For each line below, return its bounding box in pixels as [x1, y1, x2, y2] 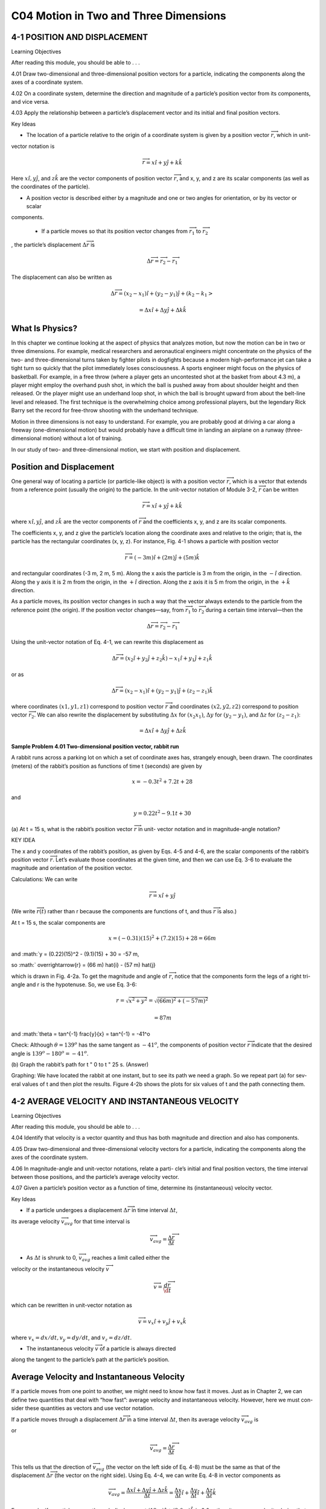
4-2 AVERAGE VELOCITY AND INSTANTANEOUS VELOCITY [11, 1096, 240, 1106]
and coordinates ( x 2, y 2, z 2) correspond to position [169, 703, 299, 710]
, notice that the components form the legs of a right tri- [171, 972, 311, 980]
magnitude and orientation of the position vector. [11, 864, 133, 872]
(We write [11, 908, 36, 915]
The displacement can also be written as [11, 273, 112, 281]
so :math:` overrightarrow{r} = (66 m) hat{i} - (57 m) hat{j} [11, 962, 156, 969]
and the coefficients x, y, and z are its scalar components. [142, 518, 287, 525]
